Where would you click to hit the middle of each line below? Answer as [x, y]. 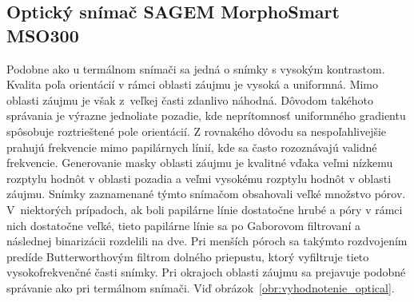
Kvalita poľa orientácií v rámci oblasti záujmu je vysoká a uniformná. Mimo [193, 84]
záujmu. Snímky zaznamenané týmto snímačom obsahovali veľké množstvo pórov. [206, 194]
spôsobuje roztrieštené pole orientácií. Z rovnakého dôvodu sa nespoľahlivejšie [197, 131]
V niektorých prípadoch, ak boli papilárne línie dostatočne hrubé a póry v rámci [205, 209]
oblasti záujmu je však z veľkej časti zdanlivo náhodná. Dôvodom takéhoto [190, 99]
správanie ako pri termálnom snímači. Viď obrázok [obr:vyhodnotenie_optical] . [201, 287]
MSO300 [43, 35]
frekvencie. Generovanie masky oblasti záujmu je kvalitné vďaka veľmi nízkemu [200, 163]
